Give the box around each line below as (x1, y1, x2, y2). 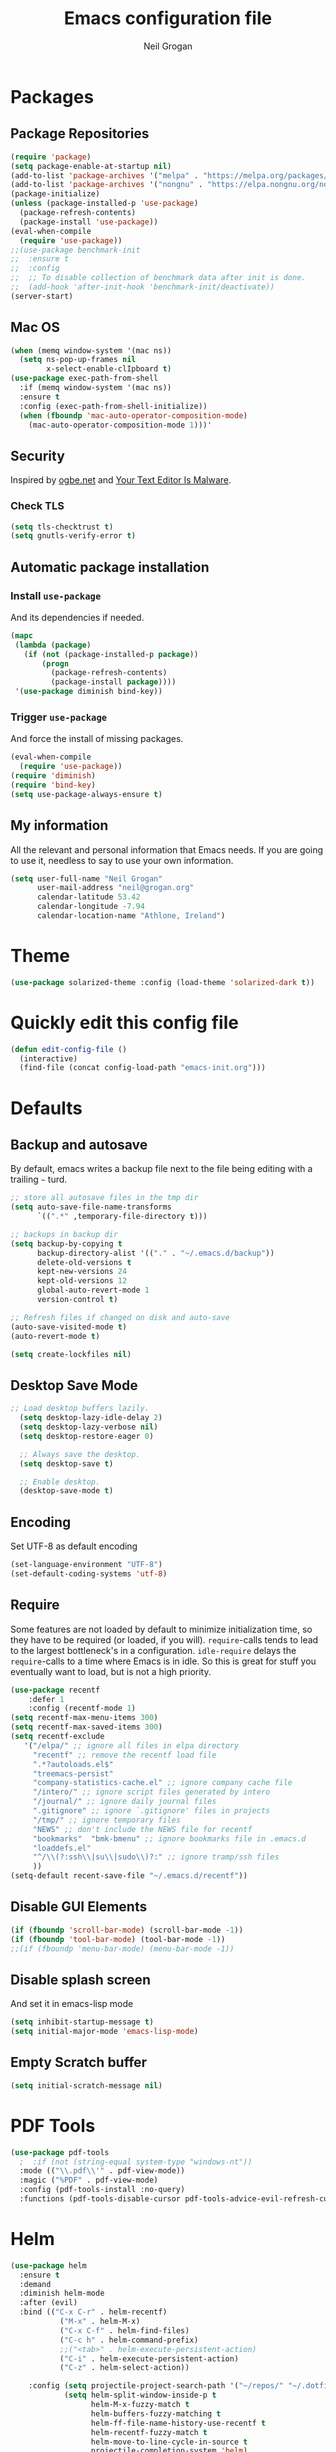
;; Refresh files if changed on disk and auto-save (10, 1312, 230, 1322)
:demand (19, 2279, 52, 2289)
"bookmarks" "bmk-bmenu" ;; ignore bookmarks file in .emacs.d (32, 1833, 307, 1844)
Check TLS (10, 499, 65, 513)
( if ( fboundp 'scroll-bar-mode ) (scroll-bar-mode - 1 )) (10, 1925, 244, 1935)
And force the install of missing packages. (10, 733, 184, 745)
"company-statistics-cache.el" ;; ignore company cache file (32, 1778, 293, 1788)
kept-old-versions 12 (36, 1276, 128, 1286)
